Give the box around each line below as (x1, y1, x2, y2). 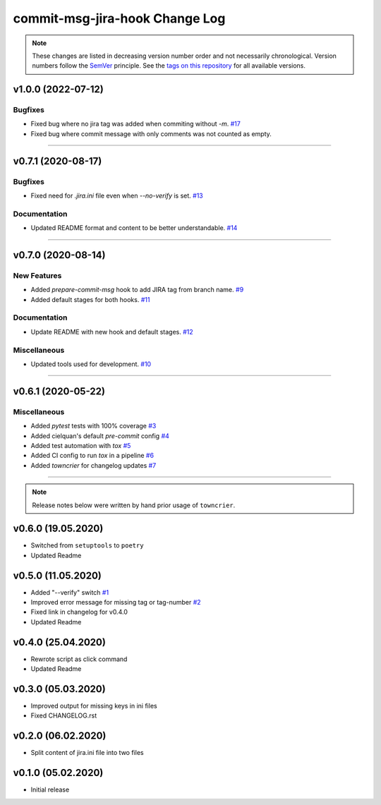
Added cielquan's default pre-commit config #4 (30, 431, 169, 440)
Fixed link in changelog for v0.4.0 (30, 607, 128, 617)
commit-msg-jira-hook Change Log (13, 11, 226, 26)
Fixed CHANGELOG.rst (30, 711, 97, 720)
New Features (13, 270, 62, 280)
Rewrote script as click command (30, 655, 128, 663)
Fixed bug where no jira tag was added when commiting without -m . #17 (30, 120, 241, 128)
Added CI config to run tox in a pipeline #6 (30, 452, 155, 460)
